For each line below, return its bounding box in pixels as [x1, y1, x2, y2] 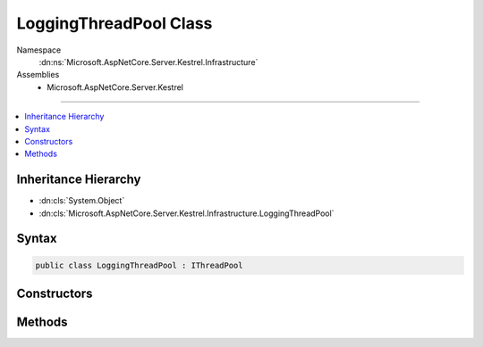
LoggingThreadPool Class [16, 13, 213, 33]
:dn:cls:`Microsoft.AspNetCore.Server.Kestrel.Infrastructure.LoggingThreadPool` [38, 208, 335, 219]
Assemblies [16, 70, 60, 80]
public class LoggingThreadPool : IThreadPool [35, 260, 243, 270]
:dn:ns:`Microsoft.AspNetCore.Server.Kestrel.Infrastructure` [38, 56, 258, 67]
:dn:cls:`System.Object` [38, 195, 125, 206]
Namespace [16, 45, 62, 55]
